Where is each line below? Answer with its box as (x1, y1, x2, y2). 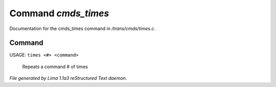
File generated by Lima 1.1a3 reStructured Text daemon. (9, 75, 127, 81)
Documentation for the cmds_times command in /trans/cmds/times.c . (9, 25, 156, 32)
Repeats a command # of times (22, 64, 88, 70)
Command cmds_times (9, 8, 109, 19)
